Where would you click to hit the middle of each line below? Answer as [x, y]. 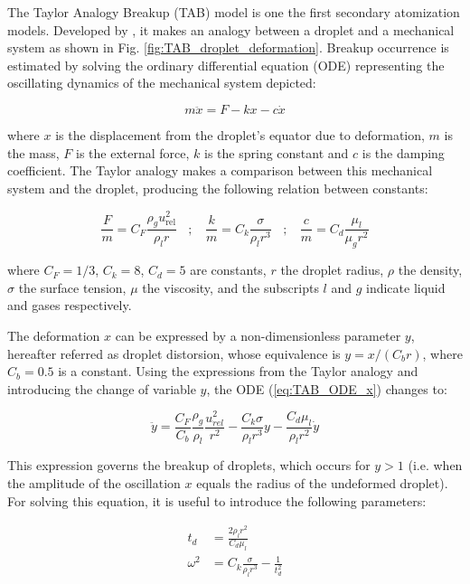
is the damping [403, 152]
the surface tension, [72, 287]
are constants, [228, 270]
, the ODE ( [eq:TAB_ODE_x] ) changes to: [327, 388]
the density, [430, 270]
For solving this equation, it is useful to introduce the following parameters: [217, 500]
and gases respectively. [70, 305]
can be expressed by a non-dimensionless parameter [258, 336]
